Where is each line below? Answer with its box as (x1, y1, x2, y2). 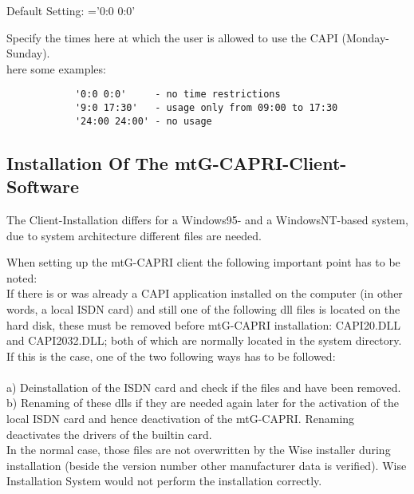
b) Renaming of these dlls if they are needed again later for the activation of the (6, 394, 400, 411)
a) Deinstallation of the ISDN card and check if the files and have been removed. (6, 378, 401, 395)
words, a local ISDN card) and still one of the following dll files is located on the (6, 300, 400, 317)
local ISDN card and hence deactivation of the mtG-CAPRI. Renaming (6, 410, 355, 427)
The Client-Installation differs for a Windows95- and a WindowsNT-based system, (6, 211, 408, 227)
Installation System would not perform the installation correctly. (6, 472, 322, 489)
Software (6, 174, 80, 199)
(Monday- (341, 29, 390, 45)
